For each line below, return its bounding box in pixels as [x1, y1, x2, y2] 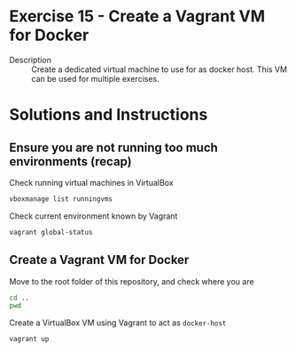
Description [9, 54, 51, 65]
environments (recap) [9, 154, 133, 169]
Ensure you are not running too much [9, 140, 219, 155]
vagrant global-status [9, 228, 93, 236]
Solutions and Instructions [9, 105, 208, 125]
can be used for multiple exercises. [31, 73, 160, 84]
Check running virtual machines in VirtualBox [9, 177, 175, 188]
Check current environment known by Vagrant [9, 211, 178, 221]
